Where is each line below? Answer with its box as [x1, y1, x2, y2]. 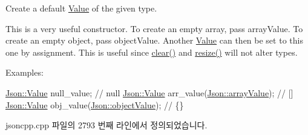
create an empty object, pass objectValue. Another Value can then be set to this [5, 34, 303, 47]
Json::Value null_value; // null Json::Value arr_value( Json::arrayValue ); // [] [5, 86, 293, 99]
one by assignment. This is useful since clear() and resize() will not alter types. [5, 45, 298, 58]
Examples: [5, 66, 44, 79]
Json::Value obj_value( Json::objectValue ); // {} [5, 98, 184, 111]
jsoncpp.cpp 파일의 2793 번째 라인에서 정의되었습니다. [5, 119, 208, 131]
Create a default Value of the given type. [5, 2, 157, 14]
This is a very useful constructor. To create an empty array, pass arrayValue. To [5, 22, 303, 35]
